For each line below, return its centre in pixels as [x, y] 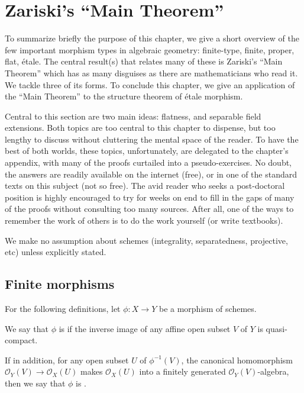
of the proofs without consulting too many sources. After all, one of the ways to [149, 209]
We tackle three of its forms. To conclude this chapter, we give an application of [150, 84]
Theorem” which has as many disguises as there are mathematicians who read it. [151, 73]
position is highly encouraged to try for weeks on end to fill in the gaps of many [150, 197]
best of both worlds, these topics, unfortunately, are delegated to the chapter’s [147, 151]
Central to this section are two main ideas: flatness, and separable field [133, 116]
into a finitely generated [182, 371]
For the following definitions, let [63, 309]
